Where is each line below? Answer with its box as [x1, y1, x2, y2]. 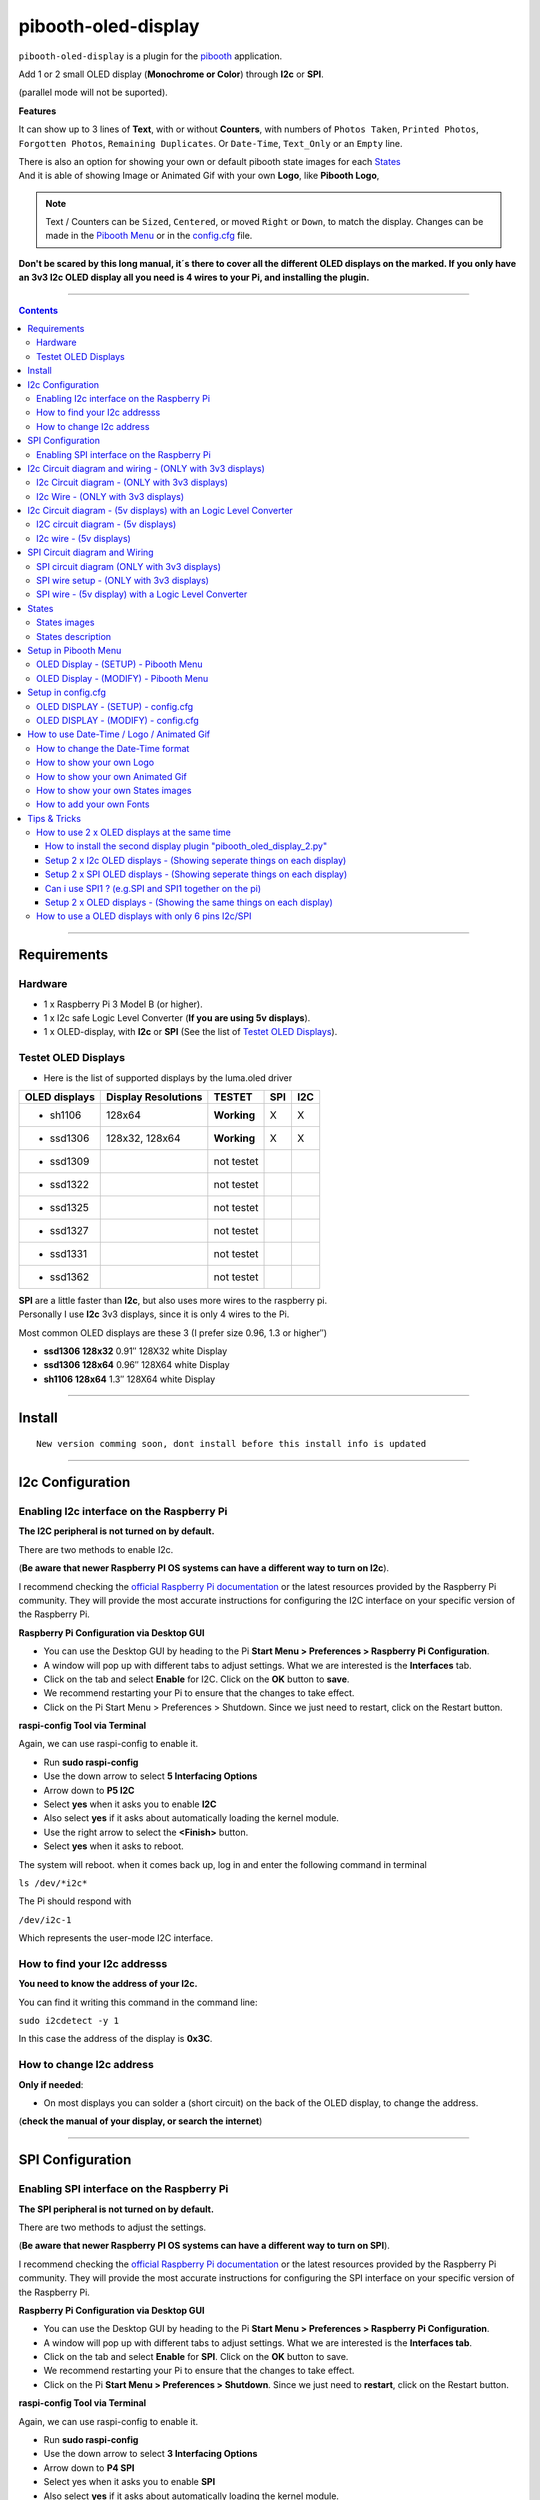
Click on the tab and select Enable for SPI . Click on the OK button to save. [43, 2351, 349, 2363]
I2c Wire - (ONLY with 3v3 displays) [36, 490, 185, 502]
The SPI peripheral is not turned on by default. [18, 2203, 215, 2215]
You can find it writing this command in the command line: [18, 1996, 259, 2008]
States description [36, 630, 112, 642]
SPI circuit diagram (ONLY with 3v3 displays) [36, 560, 222, 572]
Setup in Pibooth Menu [27, 645, 122, 656]
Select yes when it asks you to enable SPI [43, 2476, 216, 2488]
